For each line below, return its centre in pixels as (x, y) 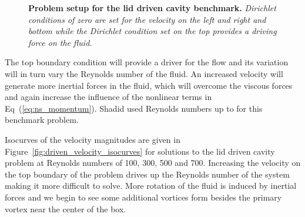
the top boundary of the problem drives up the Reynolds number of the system (147, 174)
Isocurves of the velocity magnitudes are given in (93, 139)
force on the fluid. (60, 42)
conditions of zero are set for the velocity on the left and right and (147, 19)
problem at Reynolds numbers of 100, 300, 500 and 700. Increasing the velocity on (153, 163)
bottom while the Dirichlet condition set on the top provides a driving (152, 31)
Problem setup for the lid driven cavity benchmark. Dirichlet (152, 8)
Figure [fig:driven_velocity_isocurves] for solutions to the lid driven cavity (140, 151)
